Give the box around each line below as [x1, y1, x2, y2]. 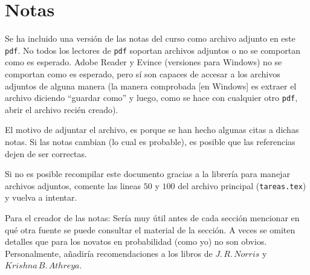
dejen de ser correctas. [5, 147, 87, 160]
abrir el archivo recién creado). [5, 103, 118, 115]
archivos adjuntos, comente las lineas [5, 179, 141, 192]
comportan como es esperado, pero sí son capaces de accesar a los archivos [5, 67, 280, 80]
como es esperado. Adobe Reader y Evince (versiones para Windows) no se [5, 56, 282, 68]
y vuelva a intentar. [5, 191, 77, 204]
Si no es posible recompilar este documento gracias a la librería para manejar [5, 167, 290, 180]
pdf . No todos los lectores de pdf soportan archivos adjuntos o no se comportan [5, 44, 300, 56]
